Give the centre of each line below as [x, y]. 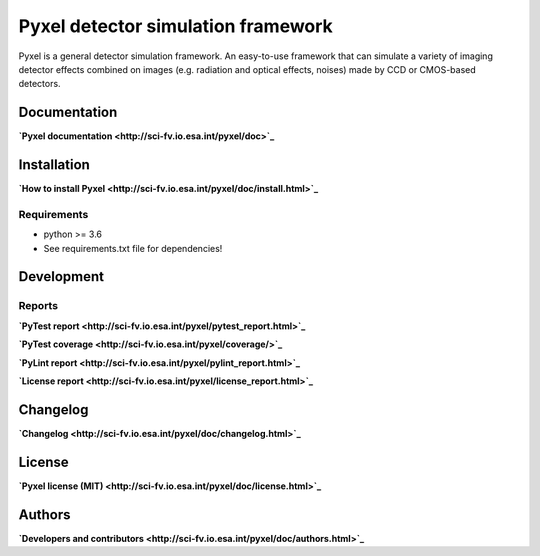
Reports [38, 306]
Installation [54, 165]
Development [61, 276]
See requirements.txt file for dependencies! [133, 248]
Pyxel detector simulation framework [176, 26]
